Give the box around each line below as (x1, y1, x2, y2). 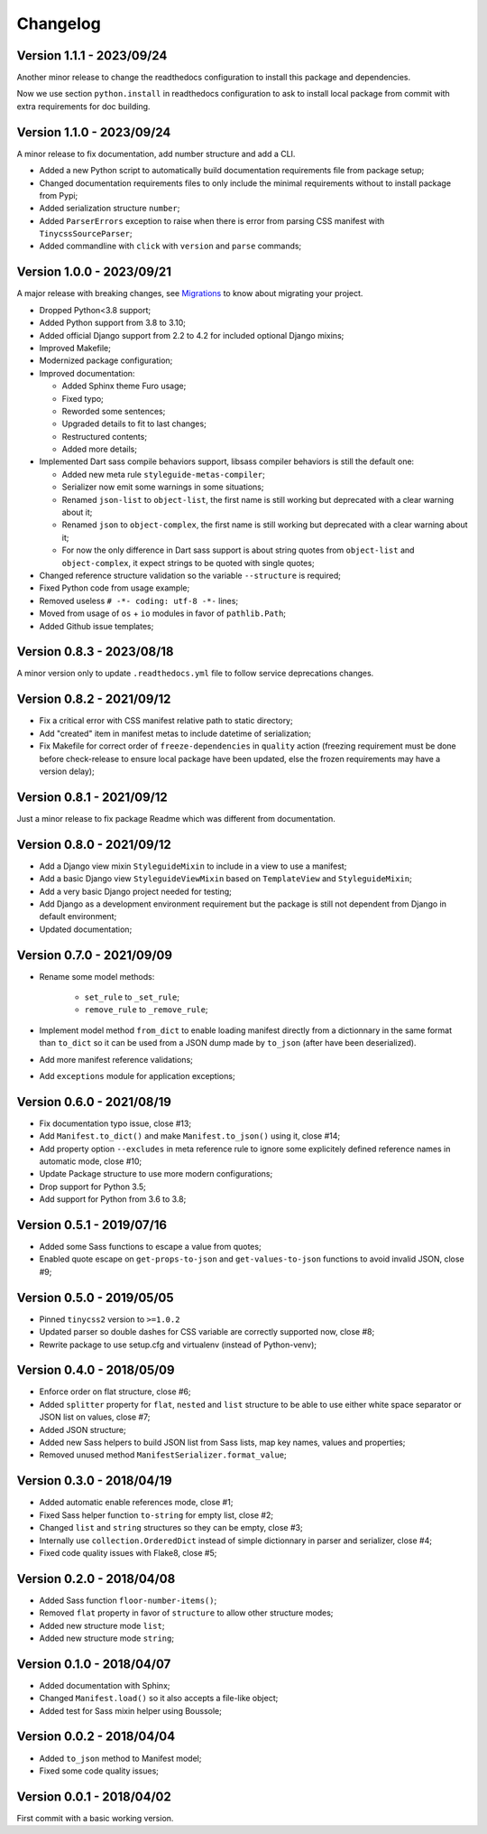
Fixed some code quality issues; (39, 1765, 160, 1776)
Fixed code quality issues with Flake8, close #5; (39, 1547, 217, 1558)
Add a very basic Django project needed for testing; (39, 886, 232, 897)
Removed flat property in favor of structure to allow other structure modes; (39, 1607, 334, 1618)
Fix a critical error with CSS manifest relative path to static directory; (39, 715, 293, 726)
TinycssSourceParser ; (39, 228, 133, 239)
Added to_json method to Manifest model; (39, 1753, 202, 1764)
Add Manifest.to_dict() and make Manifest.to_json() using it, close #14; (39, 1131, 341, 1141)
